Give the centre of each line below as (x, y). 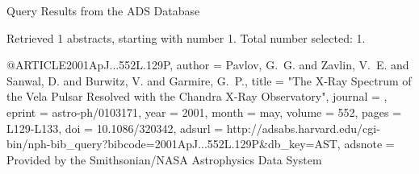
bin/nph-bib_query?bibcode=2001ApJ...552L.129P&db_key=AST (172, 144)
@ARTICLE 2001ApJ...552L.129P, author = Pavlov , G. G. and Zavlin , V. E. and (208, 65)
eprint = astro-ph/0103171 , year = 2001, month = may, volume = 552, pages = (204, 112)
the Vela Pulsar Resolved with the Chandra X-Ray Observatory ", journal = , (197, 96)
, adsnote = (366, 144)
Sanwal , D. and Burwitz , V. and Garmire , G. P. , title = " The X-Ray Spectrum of (209, 80)
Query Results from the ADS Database (103, 10)
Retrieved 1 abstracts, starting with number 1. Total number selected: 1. (186, 37)
